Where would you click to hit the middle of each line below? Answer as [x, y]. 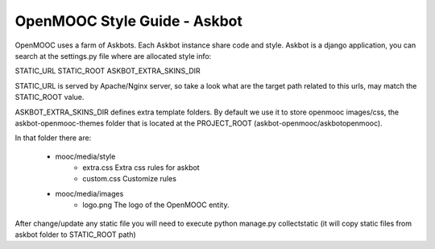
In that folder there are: [53, 138]
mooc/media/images [89, 193]
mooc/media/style [85, 156]
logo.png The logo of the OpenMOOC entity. [156, 205]
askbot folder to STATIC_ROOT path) [75, 234]
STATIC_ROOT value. [50, 98]
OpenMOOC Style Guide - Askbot [129, 21]
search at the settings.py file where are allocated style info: [113, 56]
